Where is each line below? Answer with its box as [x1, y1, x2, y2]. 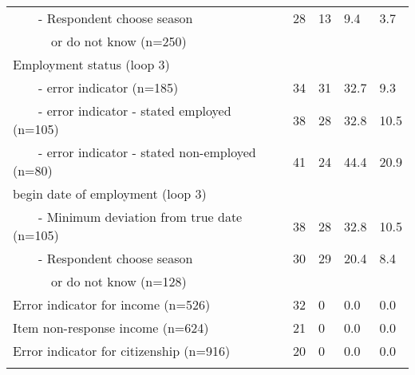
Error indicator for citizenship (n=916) [13, 341, 231, 360]
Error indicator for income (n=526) [13, 295, 211, 314]
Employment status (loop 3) [13, 55, 170, 73]
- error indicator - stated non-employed [38, 143, 256, 161]
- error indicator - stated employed [38, 101, 231, 120]
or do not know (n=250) [51, 32, 187, 50]
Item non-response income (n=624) [13, 318, 209, 337]
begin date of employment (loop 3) [13, 184, 207, 203]
